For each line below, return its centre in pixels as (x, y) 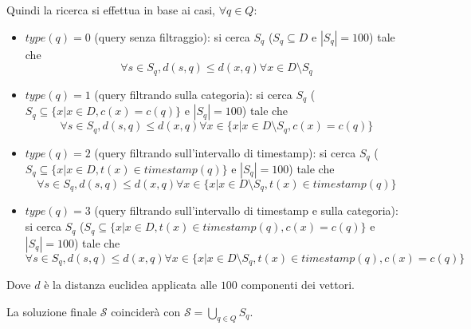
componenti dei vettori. (298, 284)
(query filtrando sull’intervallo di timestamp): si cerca (225, 152)
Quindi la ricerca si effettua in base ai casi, (111, 10)
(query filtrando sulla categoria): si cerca (193, 94)
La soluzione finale (52, 311)
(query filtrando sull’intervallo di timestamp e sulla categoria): (246, 210)
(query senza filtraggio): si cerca (172, 36)
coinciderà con (146, 311)
